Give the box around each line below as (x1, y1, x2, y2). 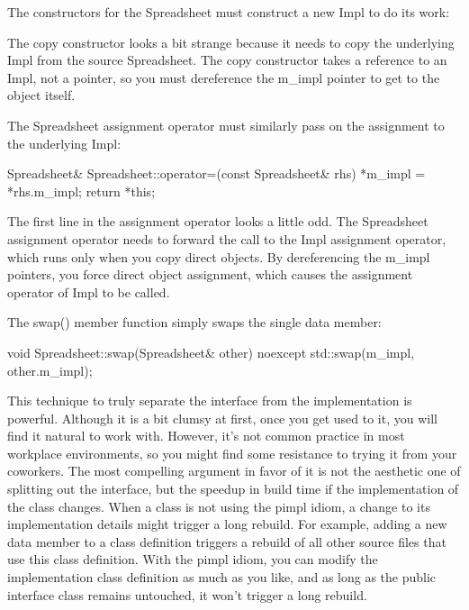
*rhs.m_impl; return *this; (7, 181, 156, 200)
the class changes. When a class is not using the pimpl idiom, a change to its (7, 496, 430, 515)
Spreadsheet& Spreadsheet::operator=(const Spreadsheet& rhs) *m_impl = (7, 164, 426, 183)
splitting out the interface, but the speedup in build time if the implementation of (7, 479, 459, 498)
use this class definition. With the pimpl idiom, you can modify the (7, 550, 378, 569)
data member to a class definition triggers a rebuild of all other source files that (7, 532, 446, 551)
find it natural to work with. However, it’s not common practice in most (7, 426, 405, 445)
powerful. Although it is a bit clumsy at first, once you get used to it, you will (7, 408, 437, 427)
